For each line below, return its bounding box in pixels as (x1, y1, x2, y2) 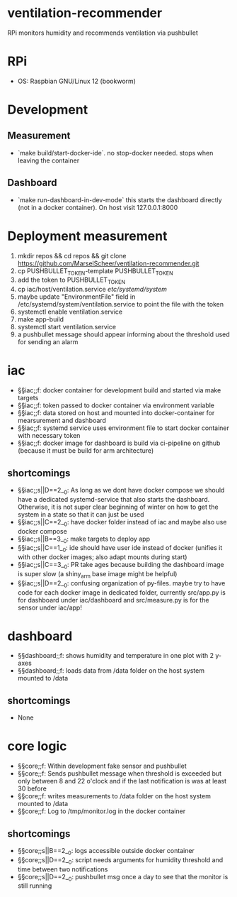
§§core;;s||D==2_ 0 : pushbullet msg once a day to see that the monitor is (17, 872, 229, 883)
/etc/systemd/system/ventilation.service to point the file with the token (17, 300, 224, 309)
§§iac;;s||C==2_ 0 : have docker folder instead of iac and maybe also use (17, 517, 227, 528)
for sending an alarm (17, 338, 79, 346)
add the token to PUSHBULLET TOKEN (17, 275, 126, 286)
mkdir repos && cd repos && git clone (17, 251, 127, 260)
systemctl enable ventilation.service (17, 307, 122, 317)
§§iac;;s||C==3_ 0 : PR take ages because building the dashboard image (17, 561, 224, 571)
